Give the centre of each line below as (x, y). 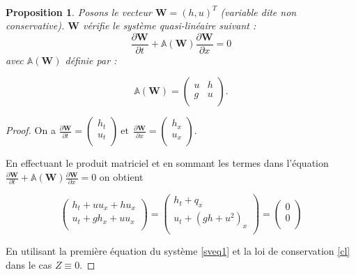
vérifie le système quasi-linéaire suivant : (169, 25)
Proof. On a (31, 130)
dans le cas (29, 264)
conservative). (35, 25)
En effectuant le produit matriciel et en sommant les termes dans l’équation (167, 163)
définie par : (91, 60)
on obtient (121, 177)
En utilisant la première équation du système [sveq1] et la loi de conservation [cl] (178, 251)
